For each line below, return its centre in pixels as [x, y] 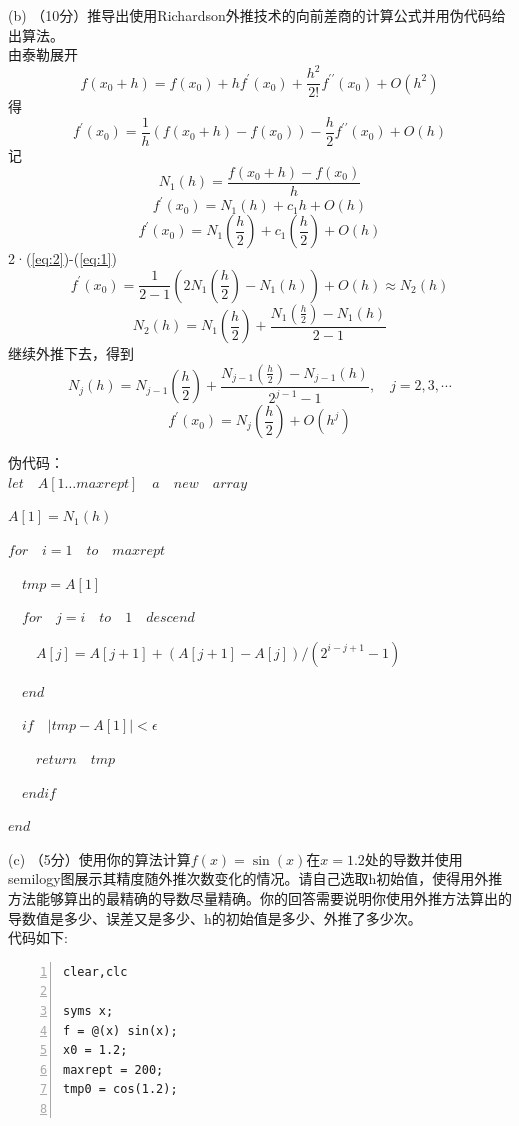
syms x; [88, 1010]
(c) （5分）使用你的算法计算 [99, 858]
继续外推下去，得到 [71, 353]
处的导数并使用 [413, 858]
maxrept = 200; [113, 1069]
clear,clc [95, 971]
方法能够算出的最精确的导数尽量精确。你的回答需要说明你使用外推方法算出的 [260, 897]
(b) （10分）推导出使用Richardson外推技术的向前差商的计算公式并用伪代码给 [257, 15]
